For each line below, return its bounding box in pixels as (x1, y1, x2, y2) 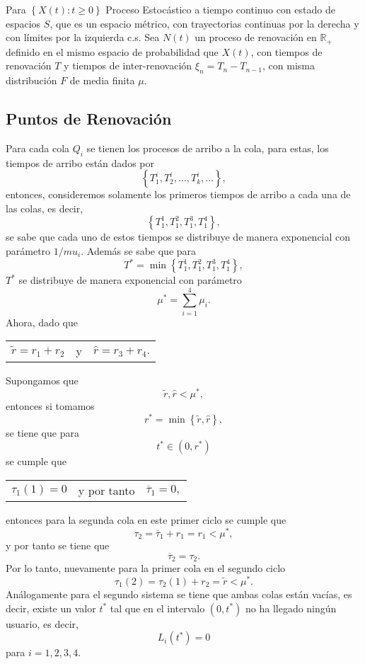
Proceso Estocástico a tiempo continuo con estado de (105, 2, 335, 16)
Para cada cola (6, 140, 70, 155)
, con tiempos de (250, 44, 323, 59)
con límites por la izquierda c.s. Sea (6, 30, 160, 45)
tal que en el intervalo (110, 600, 205, 615)
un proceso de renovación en (195, 30, 317, 45)
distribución (6, 73, 57, 88)
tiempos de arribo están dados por (6, 155, 154, 170)
